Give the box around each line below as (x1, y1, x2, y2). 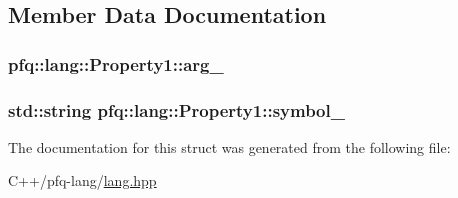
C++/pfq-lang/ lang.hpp (8, 170, 157, 191)
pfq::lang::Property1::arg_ (8, 51, 224, 76)
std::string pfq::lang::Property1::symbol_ (8, 97, 345, 122)
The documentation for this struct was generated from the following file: (8, 136, 451, 157)
